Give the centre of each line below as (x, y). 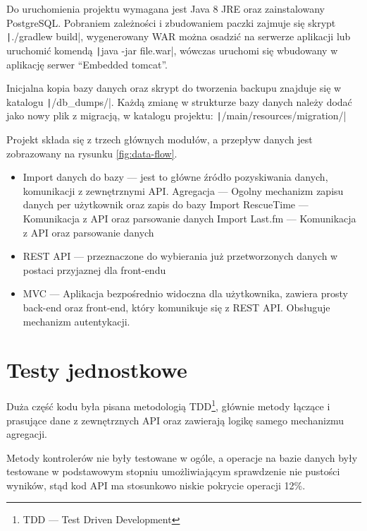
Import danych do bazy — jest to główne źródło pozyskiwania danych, (175, 177)
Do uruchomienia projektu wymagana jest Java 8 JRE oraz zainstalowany (166, 8)
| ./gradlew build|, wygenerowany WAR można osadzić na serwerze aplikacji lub (179, 36)
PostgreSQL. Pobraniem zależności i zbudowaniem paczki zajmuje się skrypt (171, 22)
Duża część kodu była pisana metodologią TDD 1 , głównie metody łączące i (168, 405)
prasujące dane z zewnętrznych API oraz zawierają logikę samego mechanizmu (175, 420)
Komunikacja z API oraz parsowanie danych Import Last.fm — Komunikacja (189, 218)
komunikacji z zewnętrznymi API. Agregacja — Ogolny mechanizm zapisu (183, 190)
